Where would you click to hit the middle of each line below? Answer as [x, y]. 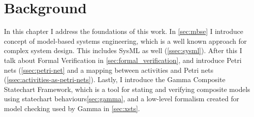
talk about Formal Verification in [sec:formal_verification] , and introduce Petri [123, 60]
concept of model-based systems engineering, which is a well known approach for [126, 41]
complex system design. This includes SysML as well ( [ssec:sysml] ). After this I [123, 50]
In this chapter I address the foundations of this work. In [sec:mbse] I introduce [124, 31]
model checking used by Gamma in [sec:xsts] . [72, 108]
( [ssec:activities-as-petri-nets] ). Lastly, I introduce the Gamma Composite [115, 79]
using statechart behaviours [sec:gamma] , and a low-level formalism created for [122, 99]
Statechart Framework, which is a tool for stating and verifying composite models [127, 89]
